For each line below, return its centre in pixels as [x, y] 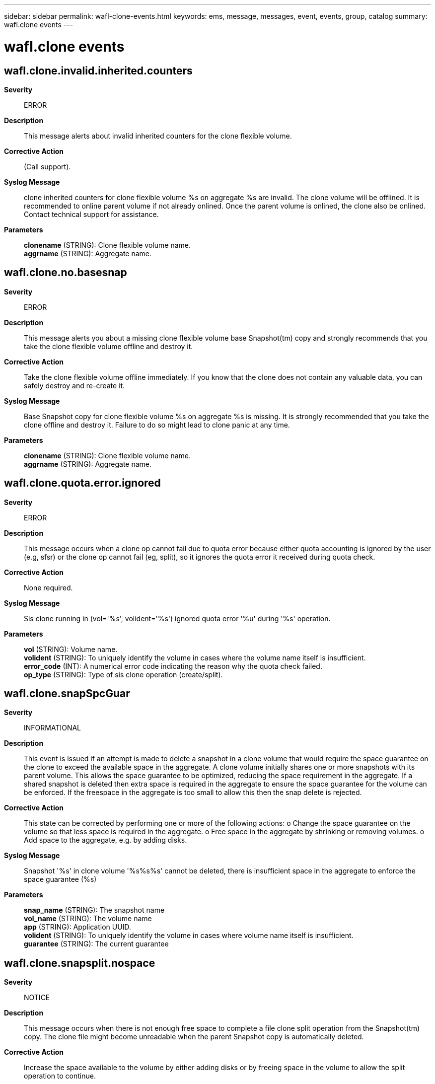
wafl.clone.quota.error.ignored [82, 483]
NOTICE [37, 998]
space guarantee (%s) [60, 879]
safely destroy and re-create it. [74, 385]
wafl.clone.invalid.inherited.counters [98, 71]
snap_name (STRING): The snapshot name [94, 910]
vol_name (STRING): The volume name [88, 919]
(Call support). [47, 166]
